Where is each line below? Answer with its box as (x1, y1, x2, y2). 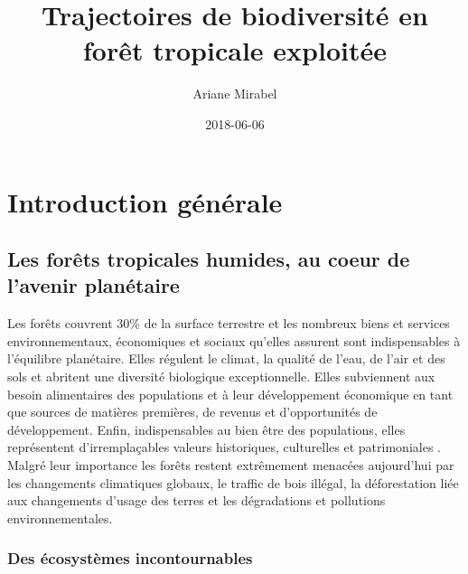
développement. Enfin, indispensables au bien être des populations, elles (7, 419, 406, 438)
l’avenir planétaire (7, 271, 180, 299)
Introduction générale (7, 183, 283, 220)
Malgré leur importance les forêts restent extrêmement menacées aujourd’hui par (7, 456, 454, 475)
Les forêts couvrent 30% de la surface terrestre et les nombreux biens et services (7, 314, 450, 333)
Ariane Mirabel (192, 84, 277, 103)
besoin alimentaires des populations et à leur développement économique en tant (7, 384, 454, 403)
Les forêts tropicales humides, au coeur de (7, 245, 410, 273)
